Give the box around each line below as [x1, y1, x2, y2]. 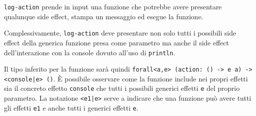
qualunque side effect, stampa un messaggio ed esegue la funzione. [4, 11, 204, 21]
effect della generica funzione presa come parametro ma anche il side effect [4, 37, 229, 47]
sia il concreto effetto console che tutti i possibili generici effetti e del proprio [4, 83, 240, 93]
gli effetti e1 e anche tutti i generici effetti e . [4, 102, 139, 113]
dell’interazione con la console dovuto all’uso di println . [4, 47, 176, 57]
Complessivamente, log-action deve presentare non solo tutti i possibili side [4, 28, 236, 38]
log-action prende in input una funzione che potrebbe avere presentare [4, 1, 222, 11]
